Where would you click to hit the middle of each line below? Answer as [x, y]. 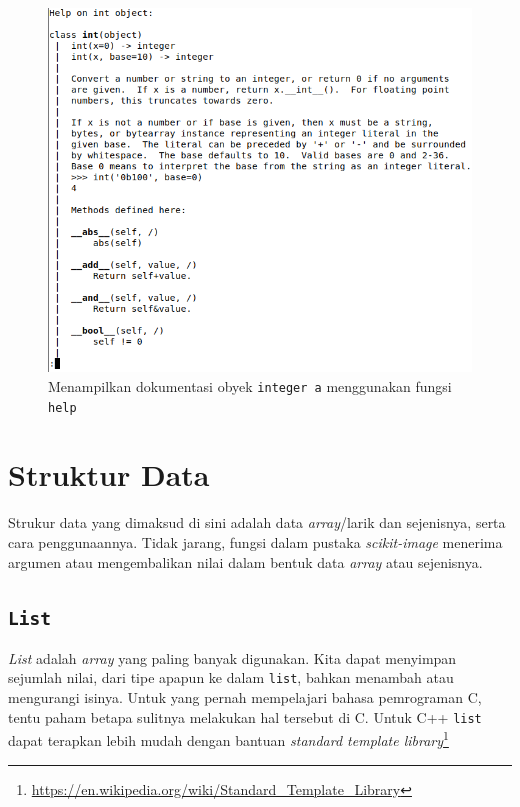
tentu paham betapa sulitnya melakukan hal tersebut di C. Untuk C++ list [245, 716]
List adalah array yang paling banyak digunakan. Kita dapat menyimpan [232, 657]
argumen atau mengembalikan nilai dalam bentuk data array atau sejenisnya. [245, 561]
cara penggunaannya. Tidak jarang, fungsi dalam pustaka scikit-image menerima [255, 541]
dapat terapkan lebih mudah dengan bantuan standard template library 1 [228, 739]
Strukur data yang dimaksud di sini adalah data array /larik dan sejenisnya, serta [257, 522]
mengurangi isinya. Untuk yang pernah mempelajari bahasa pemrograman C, [245, 697]
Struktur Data [109, 474]
